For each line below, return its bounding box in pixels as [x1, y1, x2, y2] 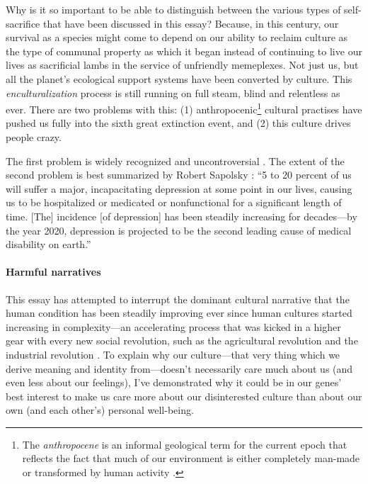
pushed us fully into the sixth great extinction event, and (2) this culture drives [6, 116, 351, 130]
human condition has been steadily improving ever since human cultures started [6, 305, 352, 320]
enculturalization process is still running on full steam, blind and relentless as [6, 85, 340, 100]
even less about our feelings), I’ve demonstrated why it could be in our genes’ [6, 375, 342, 390]
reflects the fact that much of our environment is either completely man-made [22, 451, 360, 466]
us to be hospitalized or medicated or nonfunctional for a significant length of [6, 195, 342, 210]
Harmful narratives [6, 264, 101, 279]
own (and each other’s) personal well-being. [6, 403, 194, 417]
